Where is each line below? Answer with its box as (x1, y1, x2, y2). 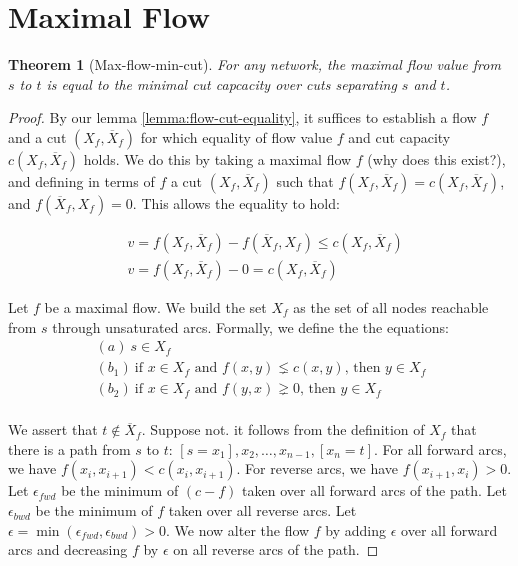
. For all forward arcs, (373, 438, 507, 459)
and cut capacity (348, 126, 451, 147)
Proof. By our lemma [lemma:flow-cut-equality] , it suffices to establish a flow (8, 107, 477, 128)
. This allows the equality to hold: (132, 192, 340, 213)
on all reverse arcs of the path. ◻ (173, 539, 379, 560)
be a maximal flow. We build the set (44, 296, 267, 317)
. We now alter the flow (166, 519, 310, 540)
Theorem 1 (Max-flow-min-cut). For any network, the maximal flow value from (8, 54, 501, 75)
